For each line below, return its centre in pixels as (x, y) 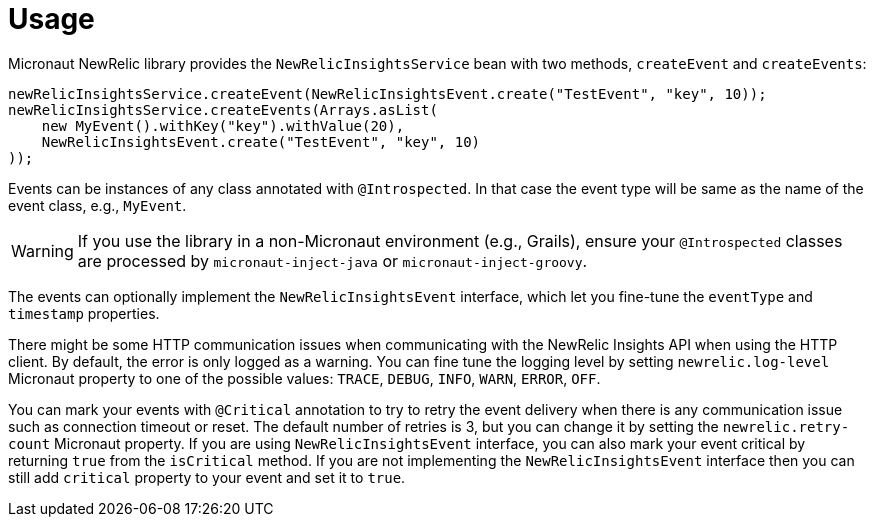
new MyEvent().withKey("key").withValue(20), (223, 125)
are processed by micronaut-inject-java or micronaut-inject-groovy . (332, 260)
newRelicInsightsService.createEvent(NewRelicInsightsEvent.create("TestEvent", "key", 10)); (387, 93)
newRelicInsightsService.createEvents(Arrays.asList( (223, 109)
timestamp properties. (84, 313)
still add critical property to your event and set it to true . (207, 477)
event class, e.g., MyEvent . (97, 205)
